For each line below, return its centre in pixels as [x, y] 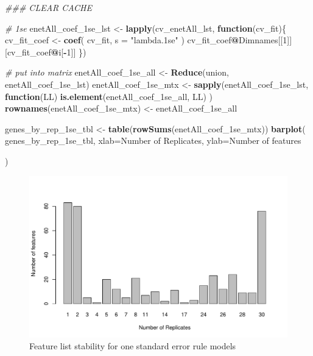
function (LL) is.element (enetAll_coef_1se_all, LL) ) [109, 96]
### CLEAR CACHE [48, 7]
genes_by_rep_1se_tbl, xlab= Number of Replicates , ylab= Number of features [153, 141]
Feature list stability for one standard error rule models [133, 346]
